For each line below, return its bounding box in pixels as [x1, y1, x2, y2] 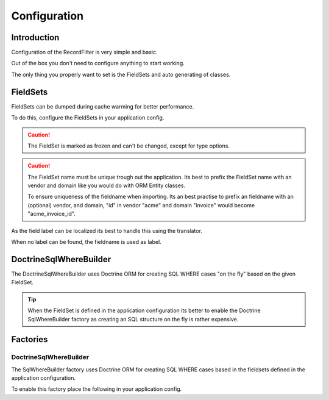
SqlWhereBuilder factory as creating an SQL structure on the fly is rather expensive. [27, 315, 239, 323]
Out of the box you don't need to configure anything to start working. [11, 60, 185, 67]
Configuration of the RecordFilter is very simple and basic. [11, 49, 158, 56]
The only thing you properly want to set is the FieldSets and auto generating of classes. [11, 71, 231, 78]
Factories [11, 334, 48, 345]
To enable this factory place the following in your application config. [11, 385, 182, 393]
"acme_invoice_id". [27, 210, 76, 218]
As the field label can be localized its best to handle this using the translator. [11, 227, 202, 234]
